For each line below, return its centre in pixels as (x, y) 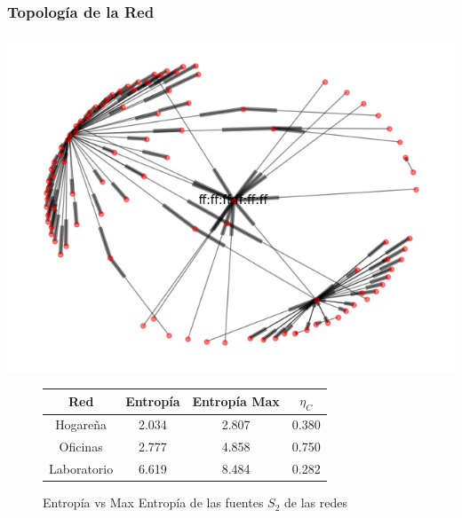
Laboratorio (81, 469)
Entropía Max (236, 400)
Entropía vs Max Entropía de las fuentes (153, 502)
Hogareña (81, 424)
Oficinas (81, 447)
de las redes (316, 502)
